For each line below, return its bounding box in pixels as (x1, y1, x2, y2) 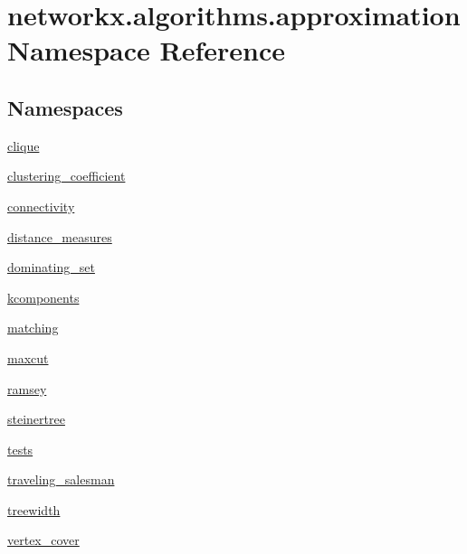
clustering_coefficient (7, 166, 126, 185)
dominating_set (7, 258, 95, 277)
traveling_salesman (7, 470, 115, 489)
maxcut (7, 348, 49, 367)
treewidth (7, 500, 61, 519)
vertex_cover (7, 531, 80, 549)
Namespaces (7, 93, 123, 121)
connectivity (7, 196, 75, 215)
